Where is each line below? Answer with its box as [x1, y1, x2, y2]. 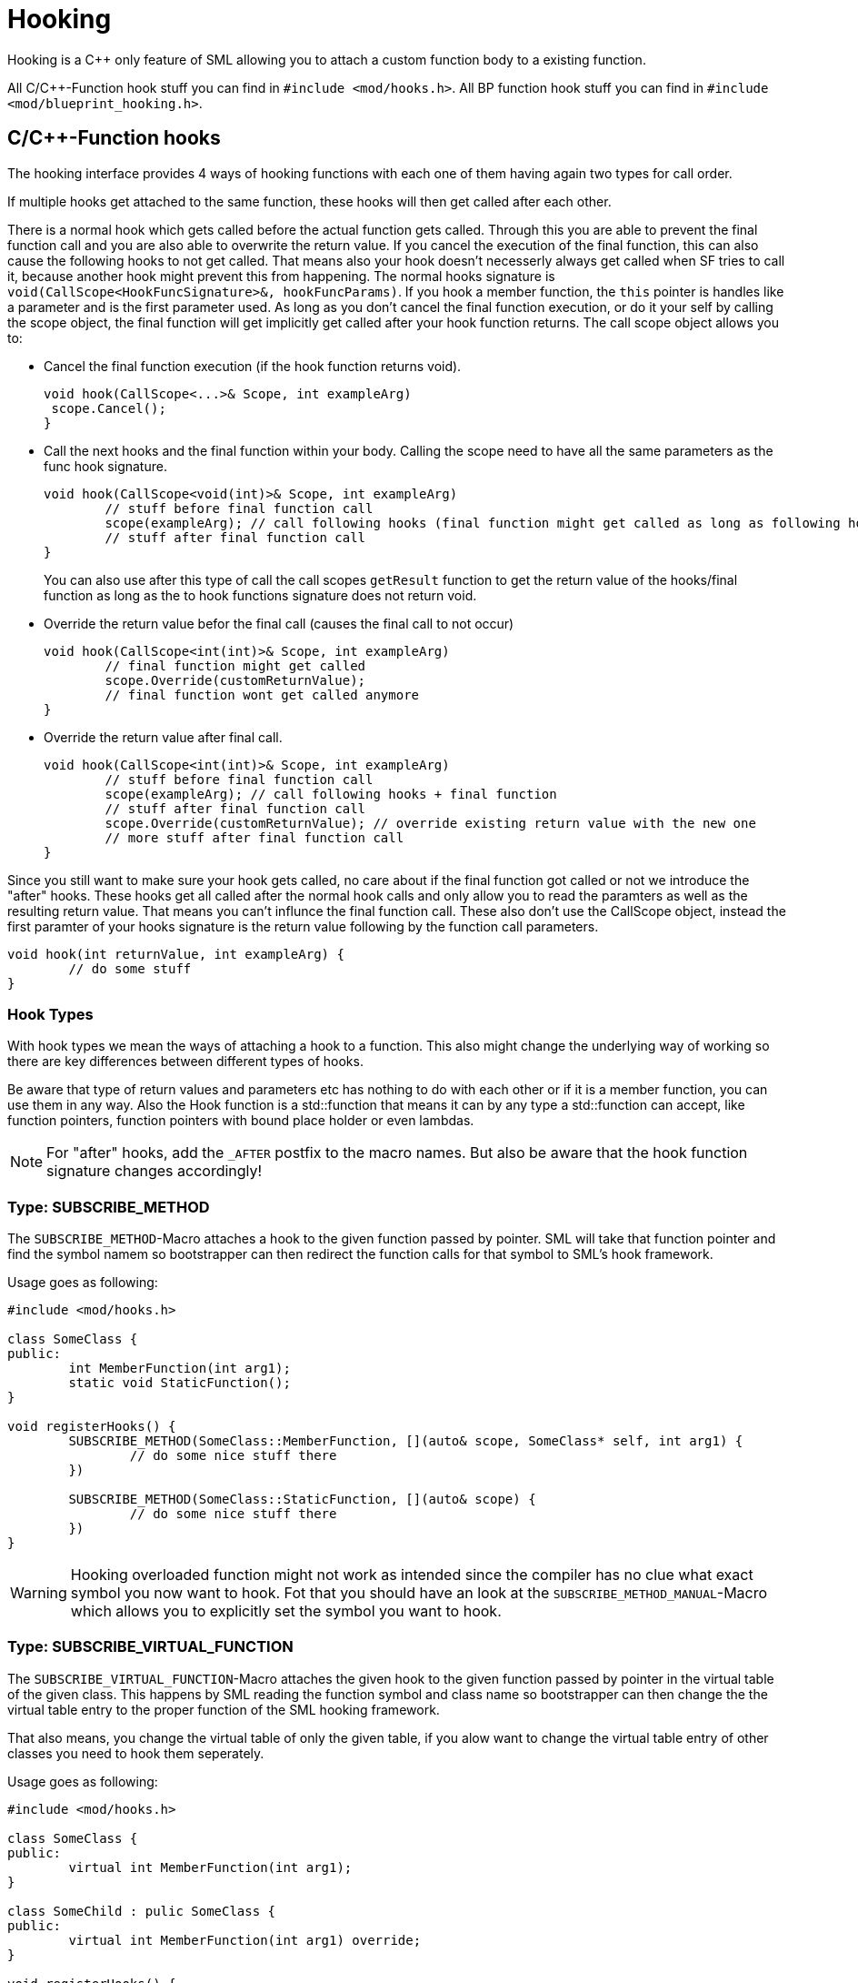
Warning [10, 1584, 67, 1603]
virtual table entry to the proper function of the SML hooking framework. [7, 1701, 440, 1717]
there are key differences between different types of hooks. [7, 1053, 364, 1070]
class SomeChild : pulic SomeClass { [7, 1903, 276, 1918]
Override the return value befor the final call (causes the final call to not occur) [44, 615, 514, 631]
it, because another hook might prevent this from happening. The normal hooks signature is [7, 267, 555, 284]
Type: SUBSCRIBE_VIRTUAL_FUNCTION [7, 1637, 294, 1656]
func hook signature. [44, 458, 167, 474]
